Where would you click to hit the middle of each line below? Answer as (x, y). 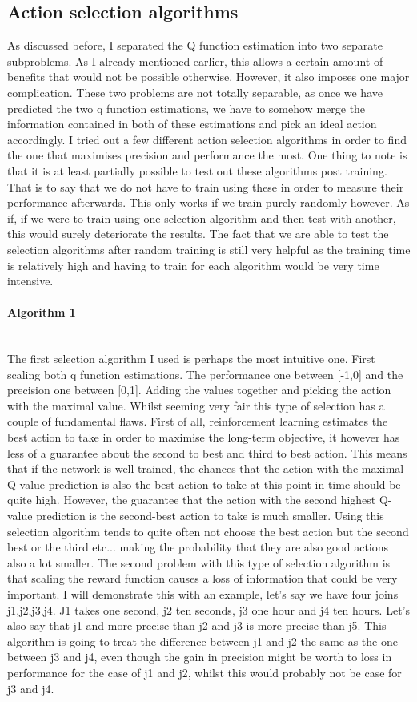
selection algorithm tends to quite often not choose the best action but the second (208, 531)
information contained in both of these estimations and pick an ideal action (192, 124)
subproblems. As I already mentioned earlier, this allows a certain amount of (195, 61)
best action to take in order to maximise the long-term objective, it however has (204, 437)
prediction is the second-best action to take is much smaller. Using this (210, 516)
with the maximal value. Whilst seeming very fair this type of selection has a (196, 405)
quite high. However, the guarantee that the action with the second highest (192, 500)
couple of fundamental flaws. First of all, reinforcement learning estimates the (198, 421)
